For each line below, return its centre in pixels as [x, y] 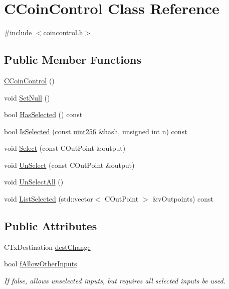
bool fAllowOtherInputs [41, 264]
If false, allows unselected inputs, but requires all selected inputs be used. [115, 281]
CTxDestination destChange [47, 247]
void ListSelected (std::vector [49, 199]
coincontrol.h [63, 32]
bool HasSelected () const [43, 114]
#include [18, 32]
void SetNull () [27, 97]
